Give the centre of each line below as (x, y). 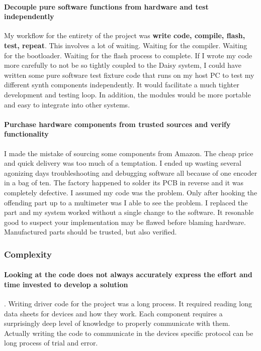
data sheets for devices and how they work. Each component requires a (113, 313)
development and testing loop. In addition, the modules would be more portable (127, 94)
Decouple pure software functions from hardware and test (106, 6)
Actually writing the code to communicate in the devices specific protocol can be (129, 333)
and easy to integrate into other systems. (67, 104)
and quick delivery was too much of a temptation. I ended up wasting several (123, 163)
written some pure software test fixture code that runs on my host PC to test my (129, 75)
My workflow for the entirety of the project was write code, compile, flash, (125, 35)
